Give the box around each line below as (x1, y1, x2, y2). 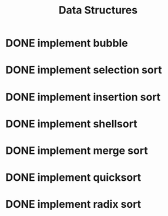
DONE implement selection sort (5, 63, 162, 77)
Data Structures (58, 4, 138, 17)
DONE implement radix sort (5, 198, 142, 211)
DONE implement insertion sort (5, 90, 161, 103)
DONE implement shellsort (5, 117, 137, 130)
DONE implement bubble (5, 36, 129, 50)
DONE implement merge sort (5, 144, 148, 157)
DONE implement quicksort (5, 171, 142, 184)
